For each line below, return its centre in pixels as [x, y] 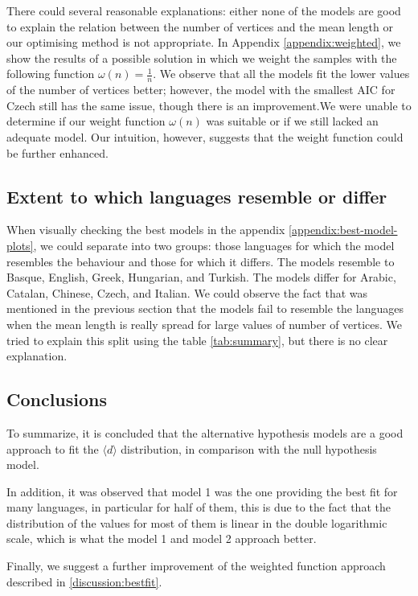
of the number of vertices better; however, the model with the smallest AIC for [201, 90]
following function [51, 74]
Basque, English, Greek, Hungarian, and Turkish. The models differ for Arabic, [201, 277]
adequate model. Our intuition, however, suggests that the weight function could [205, 136]
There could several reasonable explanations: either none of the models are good [204, 10]
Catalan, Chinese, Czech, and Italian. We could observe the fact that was [187, 292]
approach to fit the [53, 448]
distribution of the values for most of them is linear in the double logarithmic [197, 522]
